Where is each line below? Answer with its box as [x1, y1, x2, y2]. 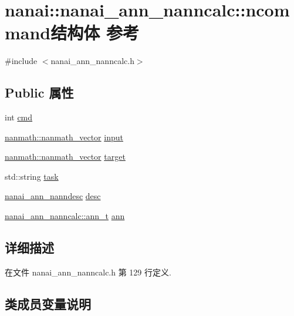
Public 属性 [5, 83, 74, 102]
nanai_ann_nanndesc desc [5, 190, 101, 202]
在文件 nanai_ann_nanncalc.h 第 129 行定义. [5, 265, 171, 278]
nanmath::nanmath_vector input [5, 130, 123, 143]
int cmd [5, 111, 33, 123]
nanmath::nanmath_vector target [5, 150, 126, 163]
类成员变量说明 [5, 294, 91, 312]
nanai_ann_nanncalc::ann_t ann [5, 210, 125, 222]
